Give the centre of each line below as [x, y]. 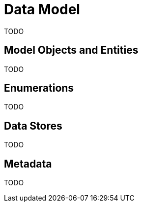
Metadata [28, 164]
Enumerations [39, 88]
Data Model [42, 9]
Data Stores [33, 126]
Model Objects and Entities [71, 50]
